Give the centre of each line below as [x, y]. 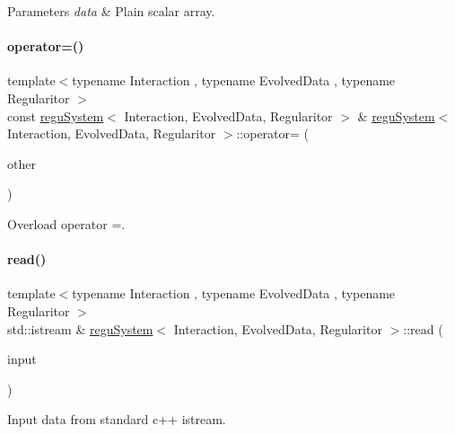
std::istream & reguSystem [80, 328]
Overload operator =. [66, 223]
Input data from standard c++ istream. [117, 419]
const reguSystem [56, 115]
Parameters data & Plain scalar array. [111, 11]
